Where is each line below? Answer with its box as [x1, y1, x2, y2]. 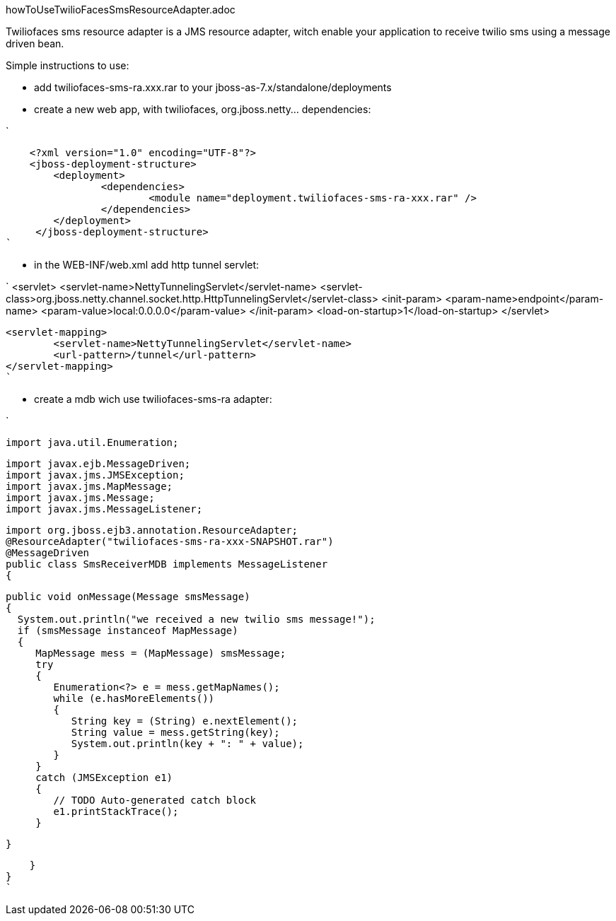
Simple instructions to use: [6, 59, 129, 71]
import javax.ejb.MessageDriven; [6, 458, 191, 469]
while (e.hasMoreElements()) [53, 693, 215, 704]
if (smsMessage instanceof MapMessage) [17, 625, 238, 636]
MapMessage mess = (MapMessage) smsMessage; [35, 647, 286, 659]
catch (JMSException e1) [35, 772, 173, 783]
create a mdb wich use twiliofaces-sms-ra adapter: [34, 393, 272, 405]
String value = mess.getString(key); [71, 727, 280, 738]
